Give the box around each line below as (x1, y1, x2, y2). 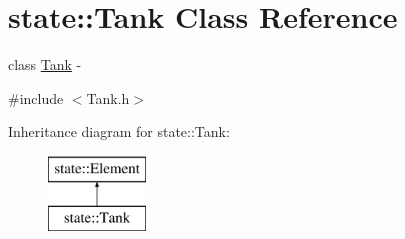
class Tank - (8, 54, 82, 75)
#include (8, 87, 64, 108)
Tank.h (86, 87, 130, 108)
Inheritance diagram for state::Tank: (8, 121, 230, 142)
